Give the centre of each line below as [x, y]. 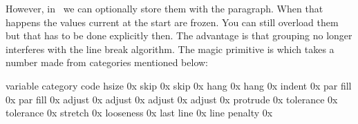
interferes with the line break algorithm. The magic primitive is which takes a [170, 49]
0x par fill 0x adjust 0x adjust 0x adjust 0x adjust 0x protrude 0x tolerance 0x [172, 99]
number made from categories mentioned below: [107, 62]
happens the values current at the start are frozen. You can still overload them [172, 22]
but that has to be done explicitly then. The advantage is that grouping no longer [179, 35]
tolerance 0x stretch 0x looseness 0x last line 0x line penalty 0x [139, 113]
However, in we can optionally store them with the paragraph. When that [164, 8]
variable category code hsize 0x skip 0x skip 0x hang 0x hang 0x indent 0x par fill [179, 85]
